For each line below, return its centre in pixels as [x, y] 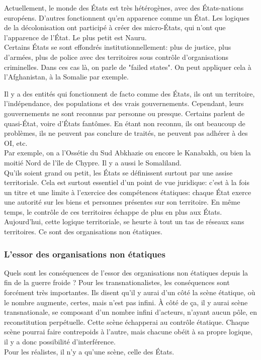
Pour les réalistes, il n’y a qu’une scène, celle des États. [89, 351]
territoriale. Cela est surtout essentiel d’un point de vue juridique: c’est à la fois [127, 182]
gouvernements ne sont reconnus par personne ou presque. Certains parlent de [124, 113]
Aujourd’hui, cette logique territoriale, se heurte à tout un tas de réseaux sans [124, 221]
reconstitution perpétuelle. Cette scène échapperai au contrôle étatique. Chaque [127, 322]
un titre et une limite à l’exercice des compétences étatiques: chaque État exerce [128, 192]
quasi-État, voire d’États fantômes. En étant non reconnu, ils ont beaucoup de [125, 123]
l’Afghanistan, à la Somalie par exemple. [66, 77]
